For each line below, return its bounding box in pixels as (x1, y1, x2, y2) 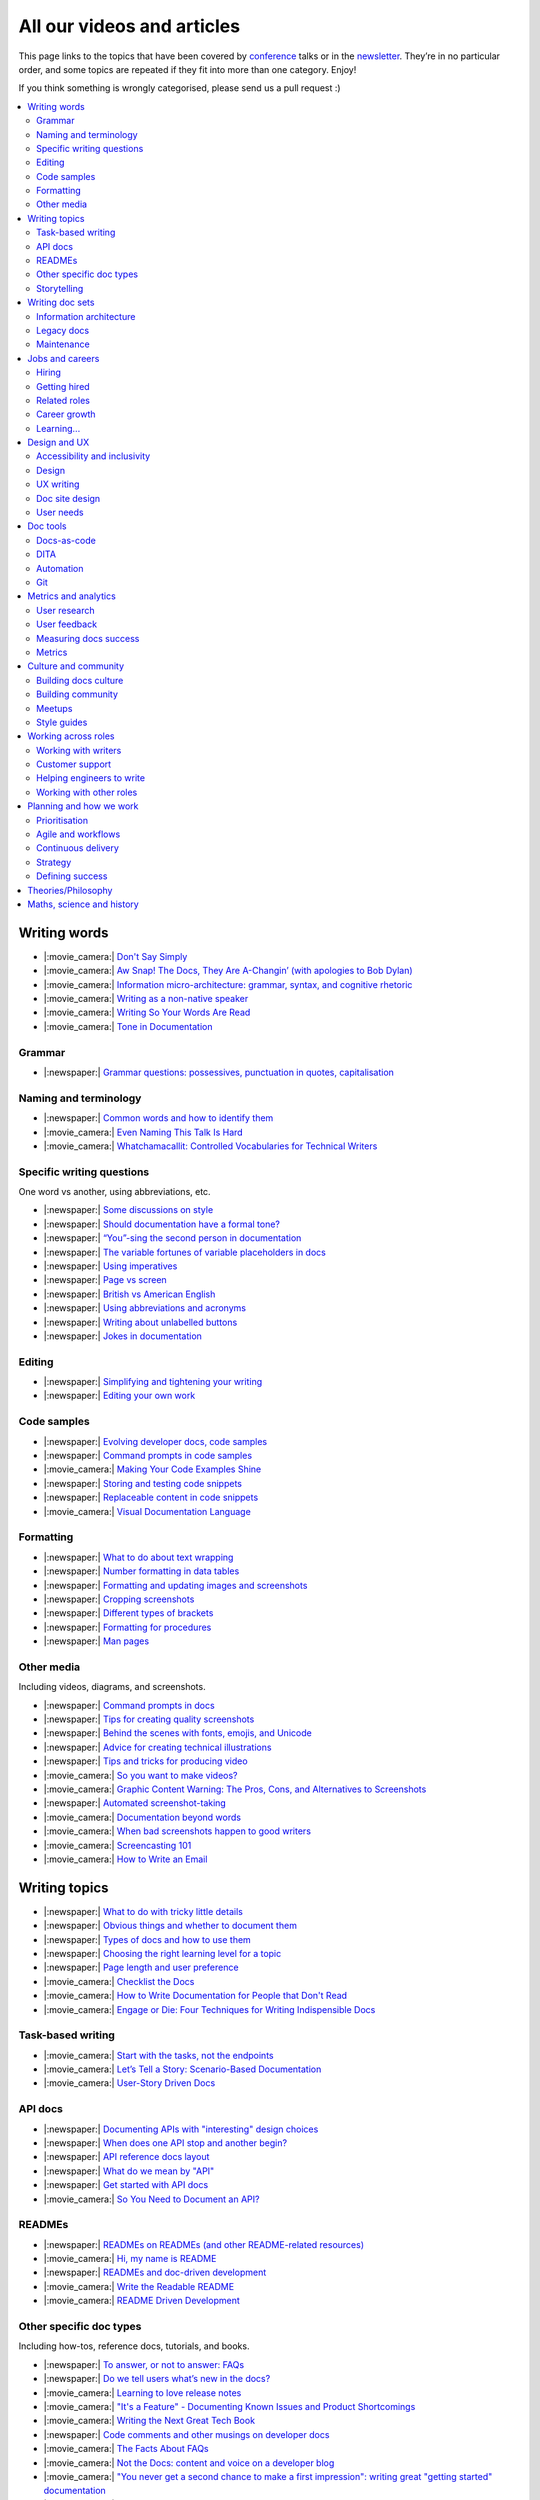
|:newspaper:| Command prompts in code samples (43, 1450, 253, 1462)
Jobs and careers (27, 352, 100, 364)
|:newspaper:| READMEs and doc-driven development (43, 2266, 267, 2279)
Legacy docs (36, 324, 90, 336)
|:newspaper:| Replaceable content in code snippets (43, 1491, 259, 1504)
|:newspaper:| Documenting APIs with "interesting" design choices (43, 2123, 319, 2135)
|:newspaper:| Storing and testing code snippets (43, 1477, 242, 1489)
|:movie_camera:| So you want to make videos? (43, 1769, 238, 1781)
